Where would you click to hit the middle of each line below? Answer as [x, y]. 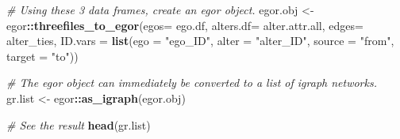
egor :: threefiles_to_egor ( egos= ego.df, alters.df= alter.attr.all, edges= [185, 25]
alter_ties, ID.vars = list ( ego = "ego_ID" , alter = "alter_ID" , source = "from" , [200, 41]
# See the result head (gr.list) [79, 124]
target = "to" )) [42, 56]
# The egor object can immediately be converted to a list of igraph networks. [192, 83]
